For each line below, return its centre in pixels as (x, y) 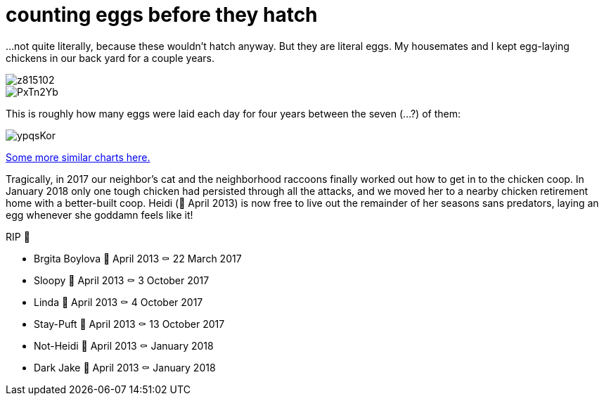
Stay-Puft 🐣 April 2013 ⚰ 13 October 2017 (129, 324)
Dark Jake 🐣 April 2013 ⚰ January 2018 (125, 367)
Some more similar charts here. (78, 157)
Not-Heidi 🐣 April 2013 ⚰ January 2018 (124, 345)
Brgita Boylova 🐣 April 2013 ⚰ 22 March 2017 (138, 258)
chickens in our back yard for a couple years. (110, 58)
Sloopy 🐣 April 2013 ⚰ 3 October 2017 (122, 280)
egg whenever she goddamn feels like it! (99, 215)
